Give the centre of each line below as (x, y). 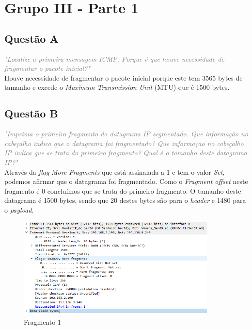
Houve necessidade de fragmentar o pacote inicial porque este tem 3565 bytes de (124, 77)
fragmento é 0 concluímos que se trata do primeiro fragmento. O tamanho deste (123, 190)
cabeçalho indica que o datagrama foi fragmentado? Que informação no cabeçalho (124, 143)
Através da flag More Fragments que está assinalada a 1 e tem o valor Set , (115, 172)
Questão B (31, 113)
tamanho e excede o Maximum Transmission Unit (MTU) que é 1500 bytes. (117, 87)
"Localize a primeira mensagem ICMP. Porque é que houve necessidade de (114, 58)
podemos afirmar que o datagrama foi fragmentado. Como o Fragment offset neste (126, 181)
